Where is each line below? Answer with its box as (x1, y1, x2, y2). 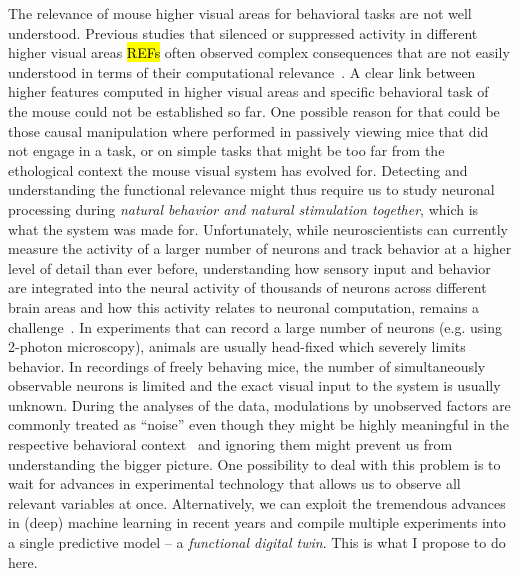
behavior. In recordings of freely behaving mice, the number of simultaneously (8, 355, 486, 376)
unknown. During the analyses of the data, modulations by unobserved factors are (8, 394, 511, 415)
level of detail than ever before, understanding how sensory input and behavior (8, 257, 491, 278)
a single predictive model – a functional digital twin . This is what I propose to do (8, 532, 506, 553)
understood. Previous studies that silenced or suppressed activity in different (8, 22, 478, 43)
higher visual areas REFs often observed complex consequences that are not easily (8, 42, 510, 63)
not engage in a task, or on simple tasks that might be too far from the (8, 140, 445, 161)
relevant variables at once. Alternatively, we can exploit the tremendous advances (8, 492, 506, 513)
